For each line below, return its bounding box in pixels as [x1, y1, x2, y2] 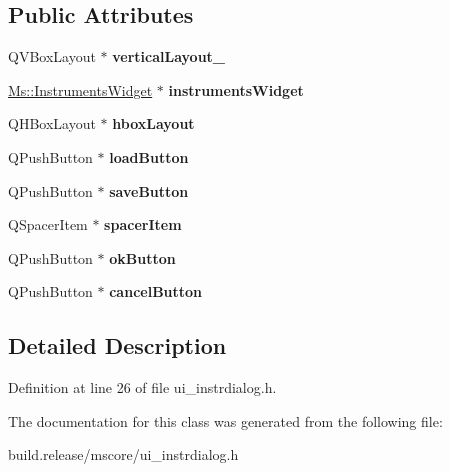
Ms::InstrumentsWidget [8, 79, 153, 100]
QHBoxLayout [8, 113, 96, 134]
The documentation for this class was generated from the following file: [8, 410, 443, 431]
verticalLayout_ [112, 46, 226, 67]
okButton [109, 247, 176, 268]
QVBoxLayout [8, 46, 96, 67]
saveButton [109, 180, 189, 201]
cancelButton [109, 281, 203, 302]
